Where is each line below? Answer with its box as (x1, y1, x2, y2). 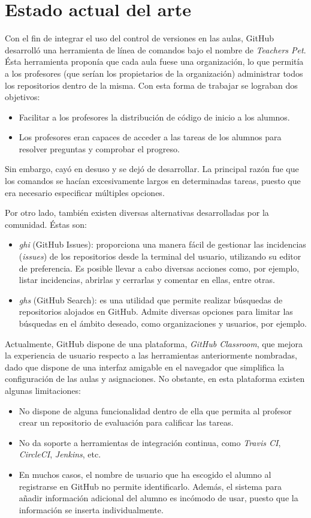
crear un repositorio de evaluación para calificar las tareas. (19, 416, 234, 429)
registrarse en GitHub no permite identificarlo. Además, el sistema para (19, 480, 282, 492)
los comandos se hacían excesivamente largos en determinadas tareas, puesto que (5, 174, 301, 187)
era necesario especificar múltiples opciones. (5, 186, 165, 198)
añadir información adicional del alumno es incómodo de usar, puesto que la (19, 492, 298, 504)
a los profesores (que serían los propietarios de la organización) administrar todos (5, 67, 303, 79)
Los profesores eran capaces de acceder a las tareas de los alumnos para (19, 131, 282, 143)
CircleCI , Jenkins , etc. (19, 448, 101, 460)
